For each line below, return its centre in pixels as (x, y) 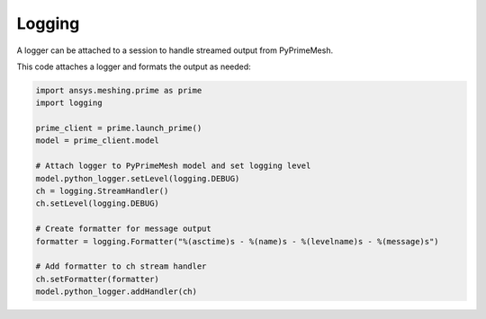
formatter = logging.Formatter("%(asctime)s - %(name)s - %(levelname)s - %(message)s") (238, 241)
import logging (69, 103)
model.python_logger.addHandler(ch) (117, 292)
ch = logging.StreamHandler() (102, 191)
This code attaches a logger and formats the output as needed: (134, 66)
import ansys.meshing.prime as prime (119, 90)
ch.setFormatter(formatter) (97, 279)
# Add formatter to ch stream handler (121, 266)
